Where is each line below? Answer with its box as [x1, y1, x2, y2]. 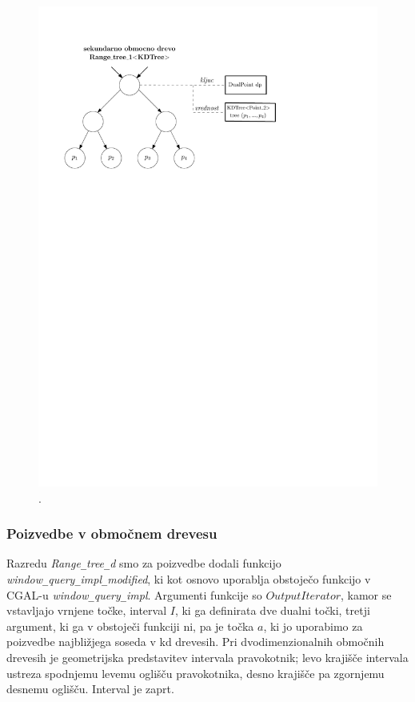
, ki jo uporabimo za [263, 617, 363, 634]
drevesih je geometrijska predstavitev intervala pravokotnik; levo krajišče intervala [6, 649, 409, 666]
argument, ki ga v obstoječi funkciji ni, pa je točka [6, 617, 254, 634]
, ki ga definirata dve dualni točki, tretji [174, 602, 370, 619]
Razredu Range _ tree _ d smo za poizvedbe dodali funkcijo [6, 555, 281, 572]
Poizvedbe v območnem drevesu [6, 523, 217, 544]
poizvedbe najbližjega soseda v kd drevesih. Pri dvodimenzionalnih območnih [6, 633, 385, 650]
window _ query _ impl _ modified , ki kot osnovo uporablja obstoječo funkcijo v [6, 570, 371, 587]
